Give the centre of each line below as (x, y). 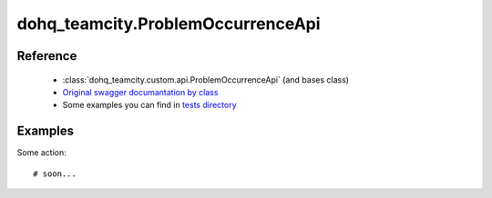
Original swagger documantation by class (140, 92)
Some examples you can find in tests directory (149, 105)
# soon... (55, 173)
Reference (47, 56)
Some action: (42, 153)
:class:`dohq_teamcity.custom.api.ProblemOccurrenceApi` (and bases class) (206, 79)
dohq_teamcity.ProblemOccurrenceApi (169, 24)
